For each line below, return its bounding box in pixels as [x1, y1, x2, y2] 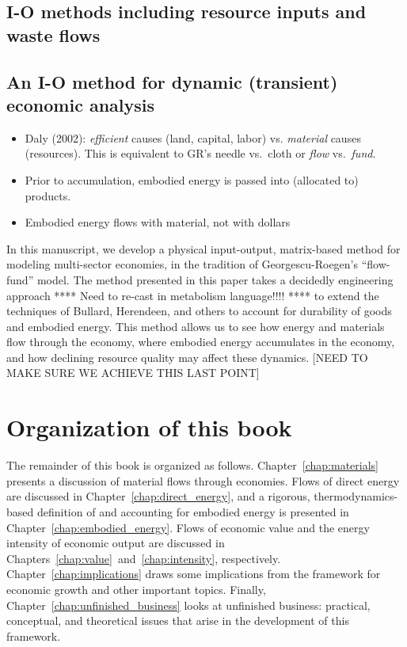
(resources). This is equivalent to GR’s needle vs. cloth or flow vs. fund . [25, 145, 376, 162]
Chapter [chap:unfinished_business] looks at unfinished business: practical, [6, 596, 371, 613]
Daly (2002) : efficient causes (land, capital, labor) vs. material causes [25, 129, 361, 146]
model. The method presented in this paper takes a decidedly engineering [36, 271, 394, 287]
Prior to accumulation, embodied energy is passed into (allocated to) [25, 171, 359, 188]
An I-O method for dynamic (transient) [6, 69, 338, 93]
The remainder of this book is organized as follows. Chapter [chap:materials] [6, 457, 378, 474]
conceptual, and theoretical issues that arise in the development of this [6, 612, 349, 629]
